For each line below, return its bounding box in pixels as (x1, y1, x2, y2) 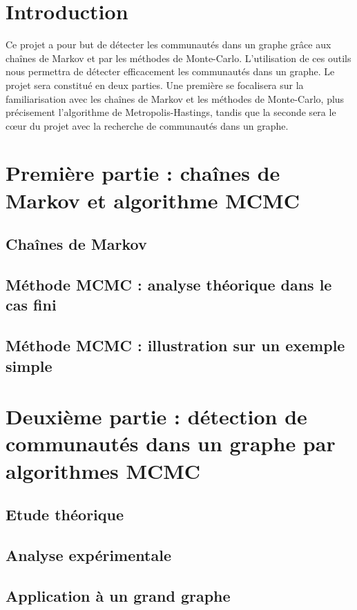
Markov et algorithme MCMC (6, 186, 300, 214)
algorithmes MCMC (6, 456, 201, 484)
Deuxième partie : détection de (6, 402, 307, 431)
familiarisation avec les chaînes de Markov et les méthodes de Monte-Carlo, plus (6, 91, 345, 106)
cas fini (6, 294, 57, 315)
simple (6, 355, 52, 376)
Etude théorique (6, 504, 124, 525)
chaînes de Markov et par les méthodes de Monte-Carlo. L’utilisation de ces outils (6, 50, 351, 65)
